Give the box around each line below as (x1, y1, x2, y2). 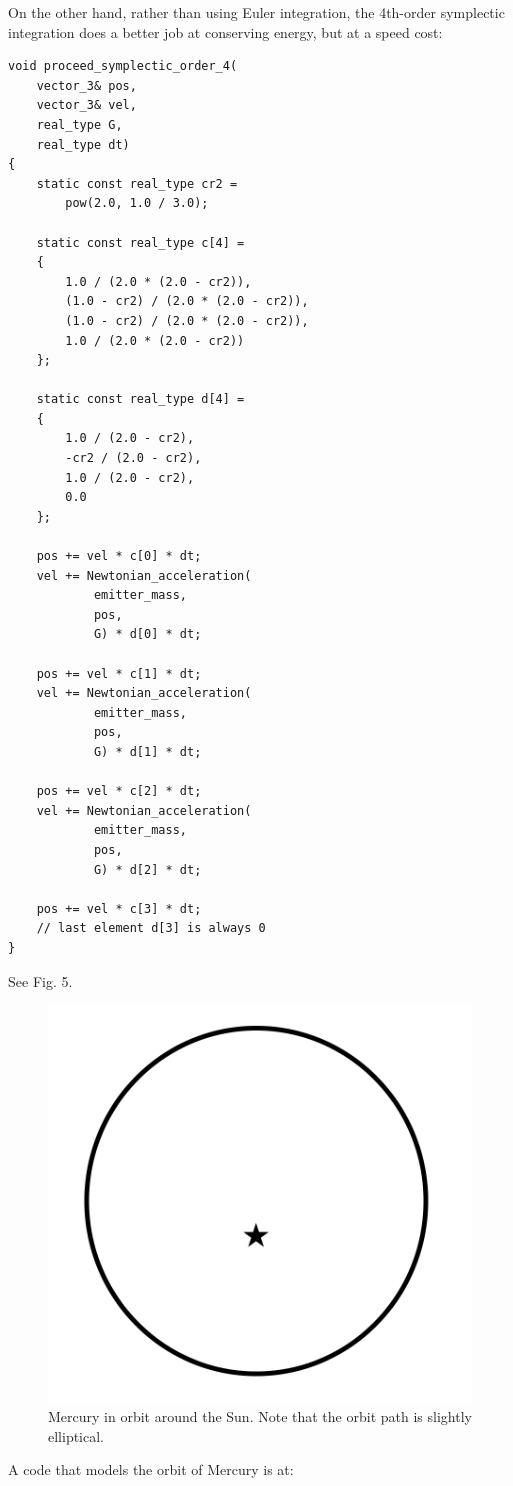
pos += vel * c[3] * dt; (36, 901, 202, 916)
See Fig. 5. (8, 970, 73, 991)
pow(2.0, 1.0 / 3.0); (65, 196, 209, 211)
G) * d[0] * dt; (93, 627, 202, 642)
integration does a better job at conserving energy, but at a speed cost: (8, 21, 443, 42)
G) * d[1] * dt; (93, 744, 202, 759)
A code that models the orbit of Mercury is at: (8, 1459, 294, 1480)
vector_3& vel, (36, 98, 137, 113)
